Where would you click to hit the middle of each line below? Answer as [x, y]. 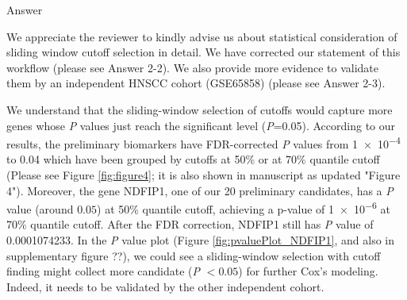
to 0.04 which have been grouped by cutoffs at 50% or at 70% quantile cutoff [193, 159]
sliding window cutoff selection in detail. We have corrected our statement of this [203, 52]
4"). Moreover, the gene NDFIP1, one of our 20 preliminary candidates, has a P [200, 190]
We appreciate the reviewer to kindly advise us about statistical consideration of [202, 36]
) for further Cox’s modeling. [308, 271]
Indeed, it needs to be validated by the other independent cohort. [165, 286]
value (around [40, 208]
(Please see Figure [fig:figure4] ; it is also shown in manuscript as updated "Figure [203, 175]
